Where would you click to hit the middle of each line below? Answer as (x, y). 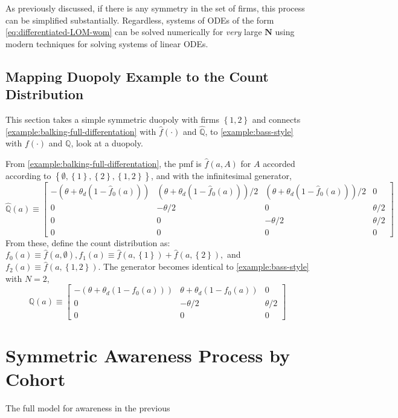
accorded (279, 163)
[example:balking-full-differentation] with (81, 131)
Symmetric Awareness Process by (148, 355)
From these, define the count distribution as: (88, 242)
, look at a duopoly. (107, 143)
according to (28, 175)
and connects (276, 119)
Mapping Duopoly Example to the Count (137, 76)
